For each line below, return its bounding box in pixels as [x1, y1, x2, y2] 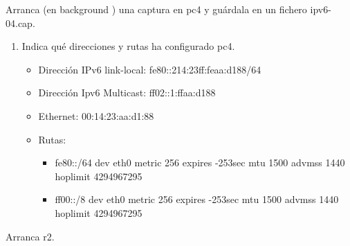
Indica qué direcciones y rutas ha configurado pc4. [21, 39, 235, 53]
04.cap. [6, 15, 35, 30]
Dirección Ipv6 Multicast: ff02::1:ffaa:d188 [38, 85, 216, 100]
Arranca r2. [6, 229, 55, 243]
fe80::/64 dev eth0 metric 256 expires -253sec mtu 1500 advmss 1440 [55, 155, 345, 170]
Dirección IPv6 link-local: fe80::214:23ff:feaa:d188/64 [38, 62, 261, 76]
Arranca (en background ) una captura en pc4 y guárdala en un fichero [6, 2, 307, 16]
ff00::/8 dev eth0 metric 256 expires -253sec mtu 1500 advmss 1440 [55, 192, 339, 207]
